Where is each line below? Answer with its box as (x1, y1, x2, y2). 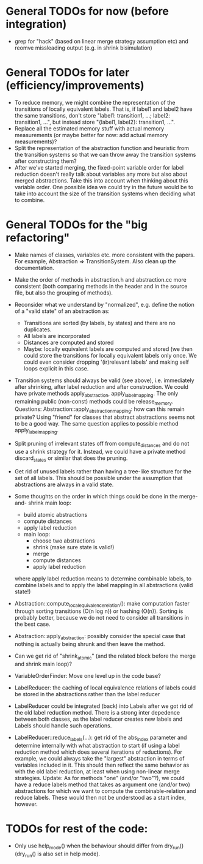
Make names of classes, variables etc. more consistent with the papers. (14, 251, 195, 258)
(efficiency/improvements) (5, 78, 144, 92)
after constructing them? (14, 157, 77, 165)
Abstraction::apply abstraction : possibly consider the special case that (14, 633, 185, 641)
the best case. (14, 620, 51, 628)
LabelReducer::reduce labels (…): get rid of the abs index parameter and (14, 734, 187, 742)
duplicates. (23, 326, 52, 333)
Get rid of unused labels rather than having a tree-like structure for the (14, 467, 191, 475)
